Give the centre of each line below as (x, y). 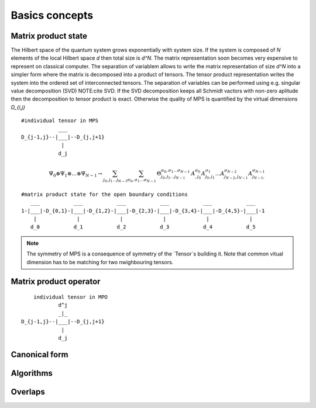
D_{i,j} (18, 107)
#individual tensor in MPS (60, 121)
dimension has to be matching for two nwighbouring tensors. (100, 262)
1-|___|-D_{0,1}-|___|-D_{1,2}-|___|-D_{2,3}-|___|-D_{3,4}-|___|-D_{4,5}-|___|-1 (143, 211)
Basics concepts (52, 15)
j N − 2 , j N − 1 (236, 177)
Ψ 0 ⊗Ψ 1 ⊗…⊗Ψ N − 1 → (75, 174)
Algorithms (32, 373)
